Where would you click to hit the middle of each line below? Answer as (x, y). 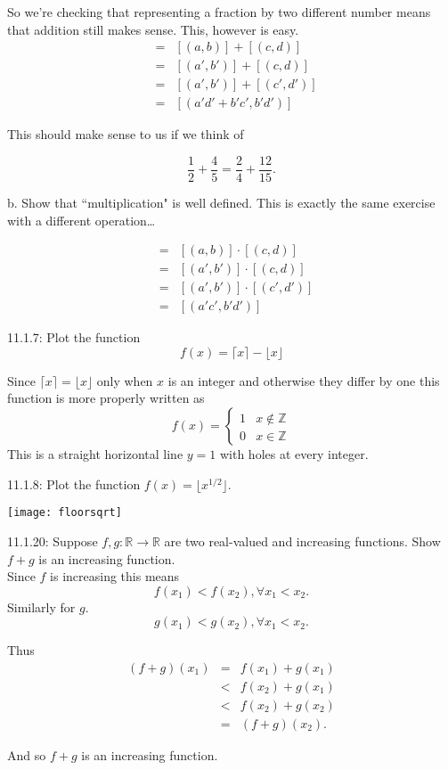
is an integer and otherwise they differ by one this (304, 380)
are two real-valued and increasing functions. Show (302, 541)
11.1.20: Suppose (53, 541)
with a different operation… (81, 220)
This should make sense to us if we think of (126, 134)
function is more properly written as (106, 398)
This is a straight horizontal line (95, 454)
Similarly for (41, 606)
